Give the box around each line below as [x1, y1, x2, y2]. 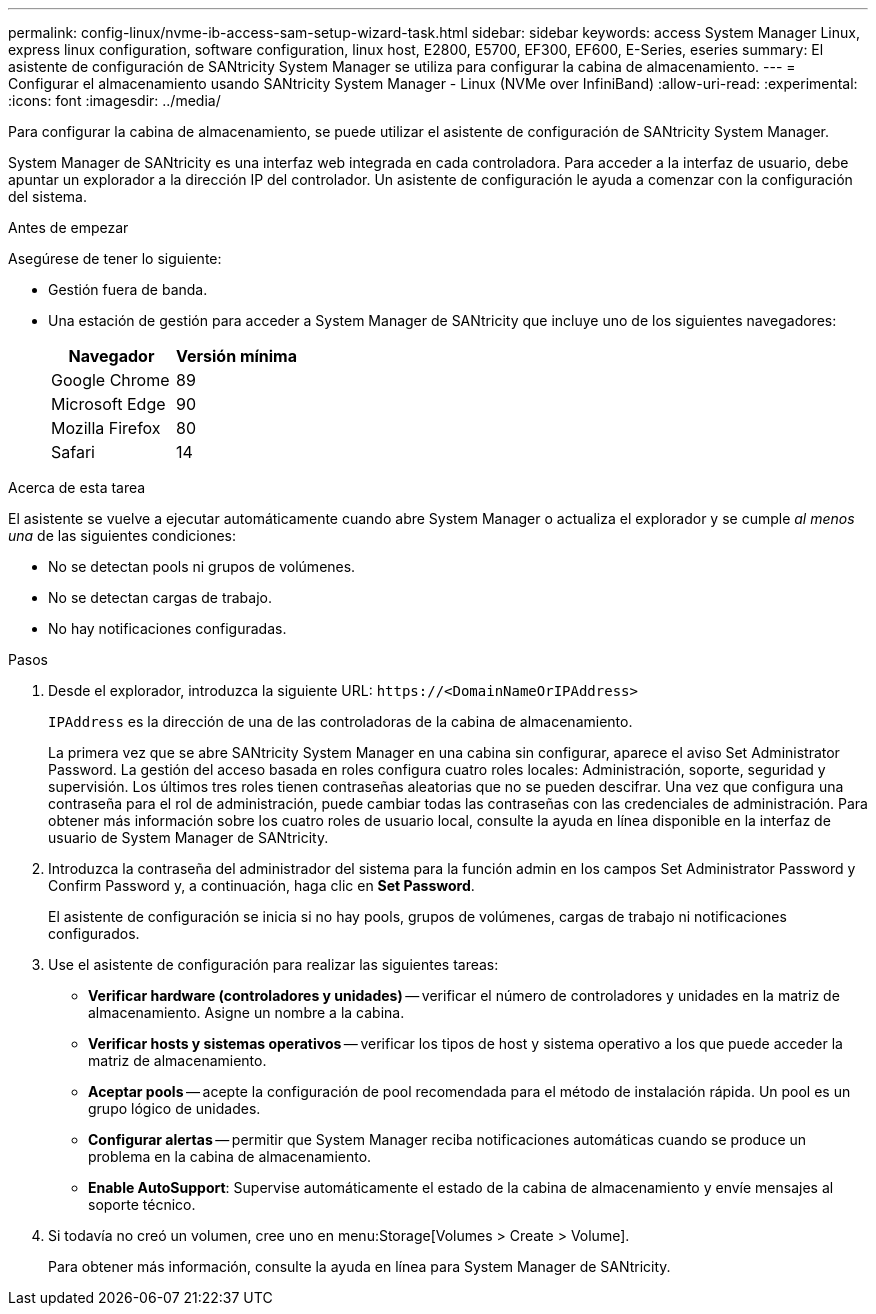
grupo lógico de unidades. [88, 1100, 261, 1117]
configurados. [48, 925, 140, 942]
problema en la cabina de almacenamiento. [88, 1148, 372, 1165]
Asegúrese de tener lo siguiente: [8, 250, 222, 267]
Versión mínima [176, 346, 297, 366]
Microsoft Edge [51, 394, 166, 414]
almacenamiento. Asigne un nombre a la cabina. [88, 1004, 405, 1021]
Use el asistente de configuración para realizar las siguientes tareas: [48, 956, 499, 973]
